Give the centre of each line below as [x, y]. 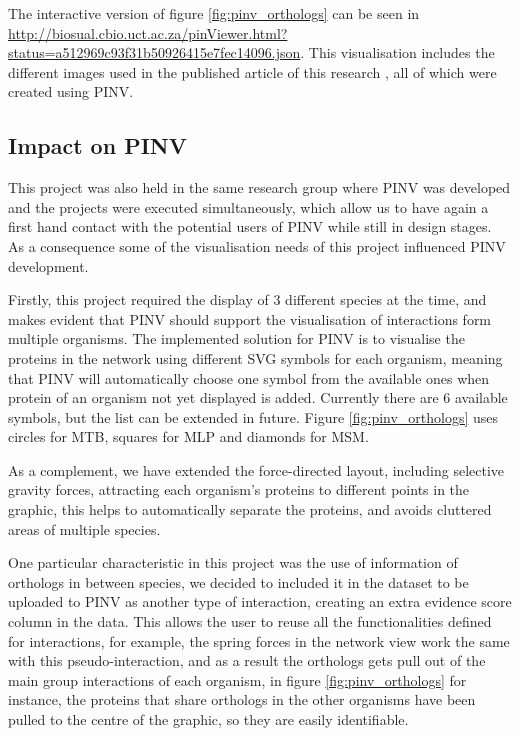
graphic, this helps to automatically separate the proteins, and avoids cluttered [250, 509]
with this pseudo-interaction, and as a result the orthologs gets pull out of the [247, 660]
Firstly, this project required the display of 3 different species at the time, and [247, 299]
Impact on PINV [97, 145]
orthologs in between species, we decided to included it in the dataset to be [238, 581]
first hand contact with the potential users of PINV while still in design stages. [250, 226]
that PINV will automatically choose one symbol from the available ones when [249, 377]
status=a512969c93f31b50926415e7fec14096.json [154, 52]
